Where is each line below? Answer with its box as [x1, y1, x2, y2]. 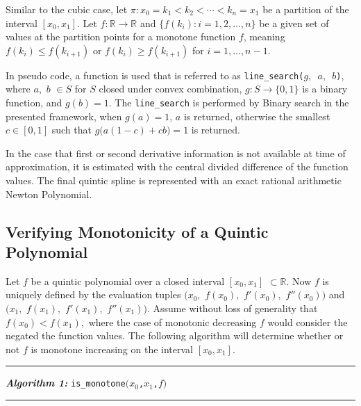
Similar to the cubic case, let [6, 2, 128, 16]
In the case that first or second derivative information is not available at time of [6, 145, 346, 160]
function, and [6, 95, 62, 110]
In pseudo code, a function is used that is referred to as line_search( [6, 67, 304, 82]
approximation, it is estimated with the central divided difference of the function [6, 159, 349, 174]
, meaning [243, 29, 285, 44]
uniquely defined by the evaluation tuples [6, 287, 181, 302]
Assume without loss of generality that [153, 301, 318, 316]
